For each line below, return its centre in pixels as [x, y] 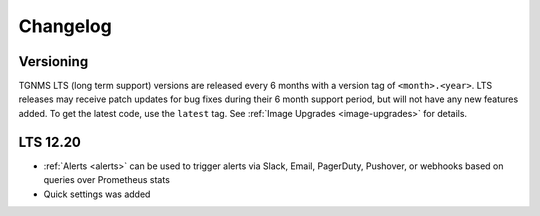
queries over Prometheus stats [106, 180]
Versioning [53, 61]
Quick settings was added [97, 194]
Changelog [65, 26]
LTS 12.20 [50, 141]
